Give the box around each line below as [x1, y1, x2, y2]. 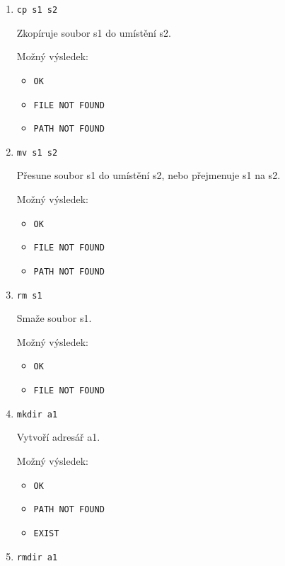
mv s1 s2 [16, 147, 58, 158]
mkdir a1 [16, 409, 58, 420]
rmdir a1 [16, 552, 58, 562]
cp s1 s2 [16, 5, 58, 15]
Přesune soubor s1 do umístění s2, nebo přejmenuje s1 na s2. [16, 168, 281, 183]
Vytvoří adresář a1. [16, 429, 100, 444]
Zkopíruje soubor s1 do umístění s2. [16, 25, 171, 40]
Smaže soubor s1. [16, 311, 92, 325]
